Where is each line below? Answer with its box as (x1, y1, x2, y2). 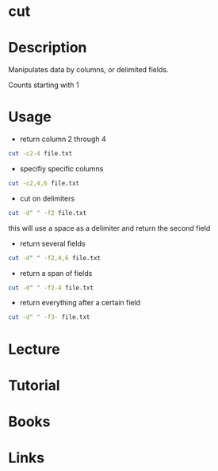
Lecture (8, 340, 61, 358)
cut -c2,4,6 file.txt (8, 179, 80, 187)
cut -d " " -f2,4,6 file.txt (8, 254, 101, 262)
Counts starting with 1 (8, 80, 79, 90)
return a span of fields (19, 268, 93, 278)
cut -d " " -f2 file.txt (8, 209, 87, 216)
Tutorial (8, 376, 61, 394)
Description (8, 39, 87, 57)
